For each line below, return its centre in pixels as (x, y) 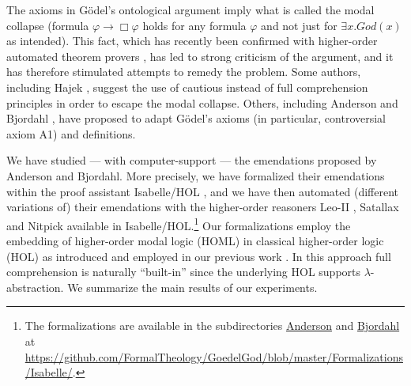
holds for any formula (194, 25)
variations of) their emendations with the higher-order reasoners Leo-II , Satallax (203, 207)
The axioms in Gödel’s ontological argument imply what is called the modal (190, 9)
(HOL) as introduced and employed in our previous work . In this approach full (199, 256)
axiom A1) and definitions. (71, 133)
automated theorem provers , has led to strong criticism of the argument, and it (200, 56)
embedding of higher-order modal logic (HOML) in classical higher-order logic (195, 240)
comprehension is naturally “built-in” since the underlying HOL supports (184, 272)
